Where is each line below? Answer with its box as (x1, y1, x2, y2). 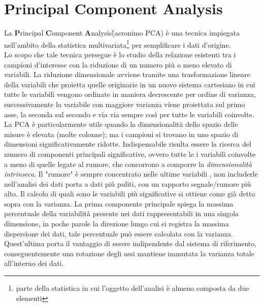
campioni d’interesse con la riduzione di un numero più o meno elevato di (4, 59, 232, 70)
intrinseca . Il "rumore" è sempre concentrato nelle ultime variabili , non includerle (4, 168, 258, 179)
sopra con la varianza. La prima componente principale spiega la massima (4, 198, 234, 209)
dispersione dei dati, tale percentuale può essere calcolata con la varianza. (4, 228, 233, 239)
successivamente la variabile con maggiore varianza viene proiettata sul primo (4, 98, 245, 109)
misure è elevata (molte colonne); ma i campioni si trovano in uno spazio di (4, 128, 239, 139)
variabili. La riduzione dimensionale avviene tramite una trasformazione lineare (4, 69, 250, 80)
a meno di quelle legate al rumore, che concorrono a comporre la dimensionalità (4, 158, 252, 169)
